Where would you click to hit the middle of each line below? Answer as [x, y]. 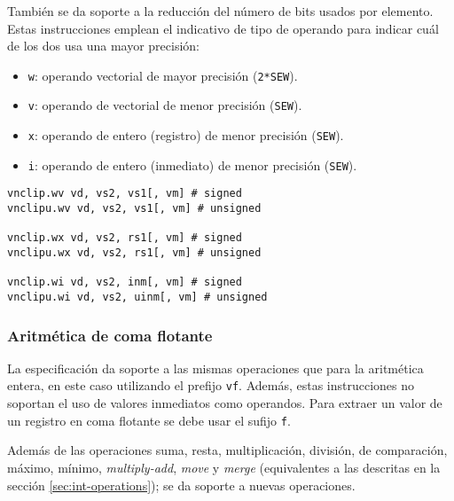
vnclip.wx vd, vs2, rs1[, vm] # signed [125, 238]
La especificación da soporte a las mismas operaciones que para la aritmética [215, 368]
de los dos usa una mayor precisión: [103, 46]
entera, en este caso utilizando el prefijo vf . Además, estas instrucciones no [211, 385]
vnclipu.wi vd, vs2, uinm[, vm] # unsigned [137, 297]
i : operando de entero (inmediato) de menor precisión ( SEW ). [192, 164]
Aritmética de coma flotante [110, 335]
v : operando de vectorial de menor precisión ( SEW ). [165, 105]
